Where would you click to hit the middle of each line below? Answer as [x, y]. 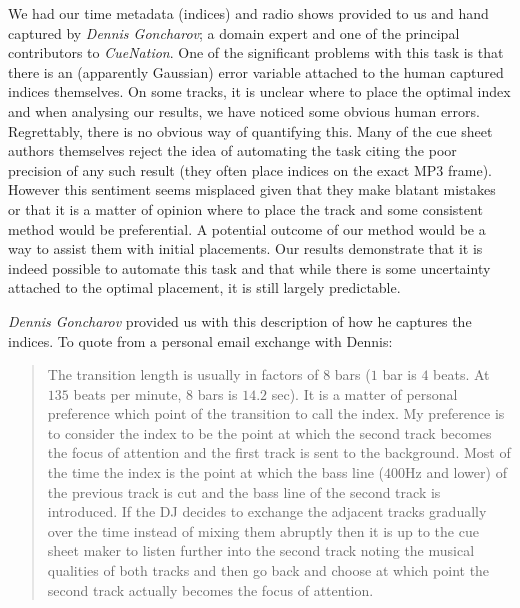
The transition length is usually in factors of [183, 374]
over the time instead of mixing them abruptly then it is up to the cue [263, 530]
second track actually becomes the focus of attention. [210, 589]
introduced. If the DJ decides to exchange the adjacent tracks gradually [267, 511]
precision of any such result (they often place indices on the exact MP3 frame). [250, 169]
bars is [217, 393]
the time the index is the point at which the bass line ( [216, 472]
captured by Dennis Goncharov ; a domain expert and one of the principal [234, 32]
